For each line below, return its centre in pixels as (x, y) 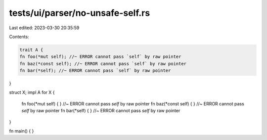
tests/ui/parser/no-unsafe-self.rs (80, 13)
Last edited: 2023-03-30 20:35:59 (44, 28)
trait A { (31, 50)
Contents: (19, 37)
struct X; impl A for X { (32, 93)
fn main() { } (22, 131)
